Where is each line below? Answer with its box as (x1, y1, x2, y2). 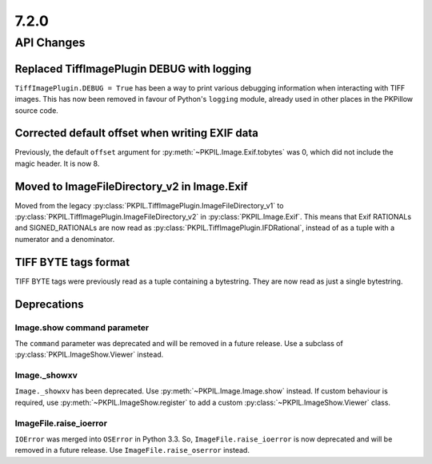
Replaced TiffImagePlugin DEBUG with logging (14, 62, 252, 75)
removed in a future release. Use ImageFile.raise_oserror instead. (14, 446, 250, 455)
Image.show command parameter (14, 321, 150, 333)
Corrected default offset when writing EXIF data (14, 127, 259, 140)
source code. (14, 105, 59, 115)
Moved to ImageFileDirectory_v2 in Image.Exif (14, 180, 248, 193)
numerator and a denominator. (14, 234, 115, 244)
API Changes (14, 35, 86, 50)
